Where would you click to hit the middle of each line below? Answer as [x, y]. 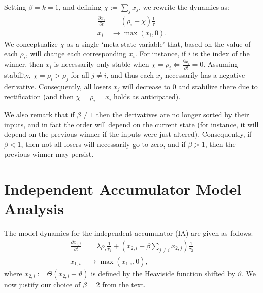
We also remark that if [39, 114]
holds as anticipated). [147, 97]
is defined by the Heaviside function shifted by [163, 273]
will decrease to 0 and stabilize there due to [190, 86]
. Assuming [221, 64]
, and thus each [130, 75]
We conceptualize [31, 43]
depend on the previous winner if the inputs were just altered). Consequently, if [128, 134]
